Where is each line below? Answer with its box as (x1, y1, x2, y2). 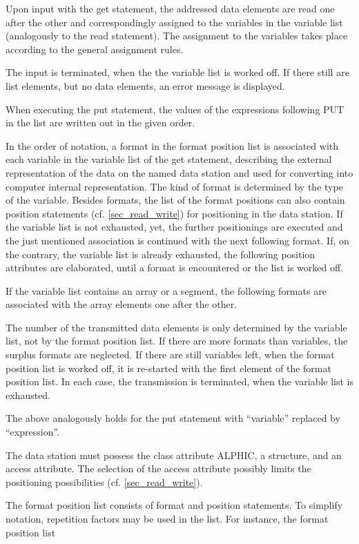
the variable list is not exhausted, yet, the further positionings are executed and (6, 220, 343, 234)
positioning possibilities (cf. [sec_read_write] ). (6, 474, 203, 489)
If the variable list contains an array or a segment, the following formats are (6, 283, 327, 298)
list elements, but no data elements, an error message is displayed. (6, 78, 285, 93)
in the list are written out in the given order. (6, 115, 195, 130)
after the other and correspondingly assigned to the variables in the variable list (6, 14, 343, 29)
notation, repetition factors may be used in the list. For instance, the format (6, 512, 329, 525)
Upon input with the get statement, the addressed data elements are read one (6, 1, 335, 15)
